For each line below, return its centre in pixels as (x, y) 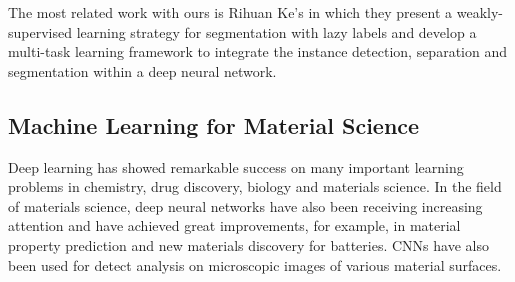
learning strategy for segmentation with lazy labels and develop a (276, 31)
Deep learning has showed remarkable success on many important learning (236, 166)
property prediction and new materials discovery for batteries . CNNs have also (248, 244)
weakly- (479, 12)
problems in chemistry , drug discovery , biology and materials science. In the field (255, 186)
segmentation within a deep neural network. (142, 70)
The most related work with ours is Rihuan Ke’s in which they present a (230, 12)
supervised (40, 31)
